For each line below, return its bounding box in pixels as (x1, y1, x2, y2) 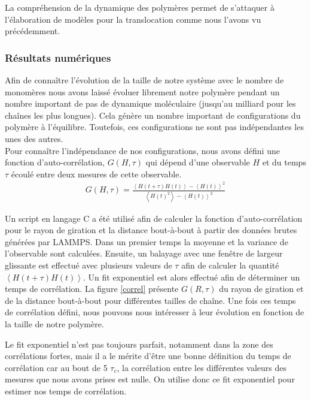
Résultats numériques (5, 50, 111, 65)
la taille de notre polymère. (5, 317, 104, 330)
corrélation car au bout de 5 (5, 361, 108, 373)
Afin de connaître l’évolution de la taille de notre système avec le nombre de (5, 74, 284, 86)
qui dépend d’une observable (145, 156, 250, 168)
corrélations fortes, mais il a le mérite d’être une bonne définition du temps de (5, 349, 291, 362)
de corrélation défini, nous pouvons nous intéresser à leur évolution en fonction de (5, 306, 304, 318)
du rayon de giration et (219, 282, 304, 295)
